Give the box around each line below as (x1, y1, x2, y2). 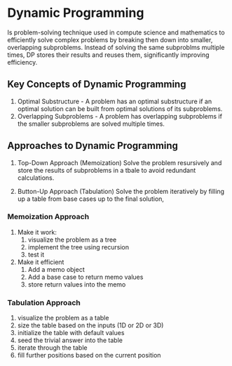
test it (27, 250, 45, 259)
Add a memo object (27, 265, 86, 273)
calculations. (17, 174, 55, 182)
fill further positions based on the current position (17, 351, 161, 360)
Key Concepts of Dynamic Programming (7, 79, 186, 91)
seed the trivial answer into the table (17, 336, 123, 345)
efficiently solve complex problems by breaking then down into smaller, (7, 35, 213, 44)
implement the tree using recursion (27, 242, 130, 251)
